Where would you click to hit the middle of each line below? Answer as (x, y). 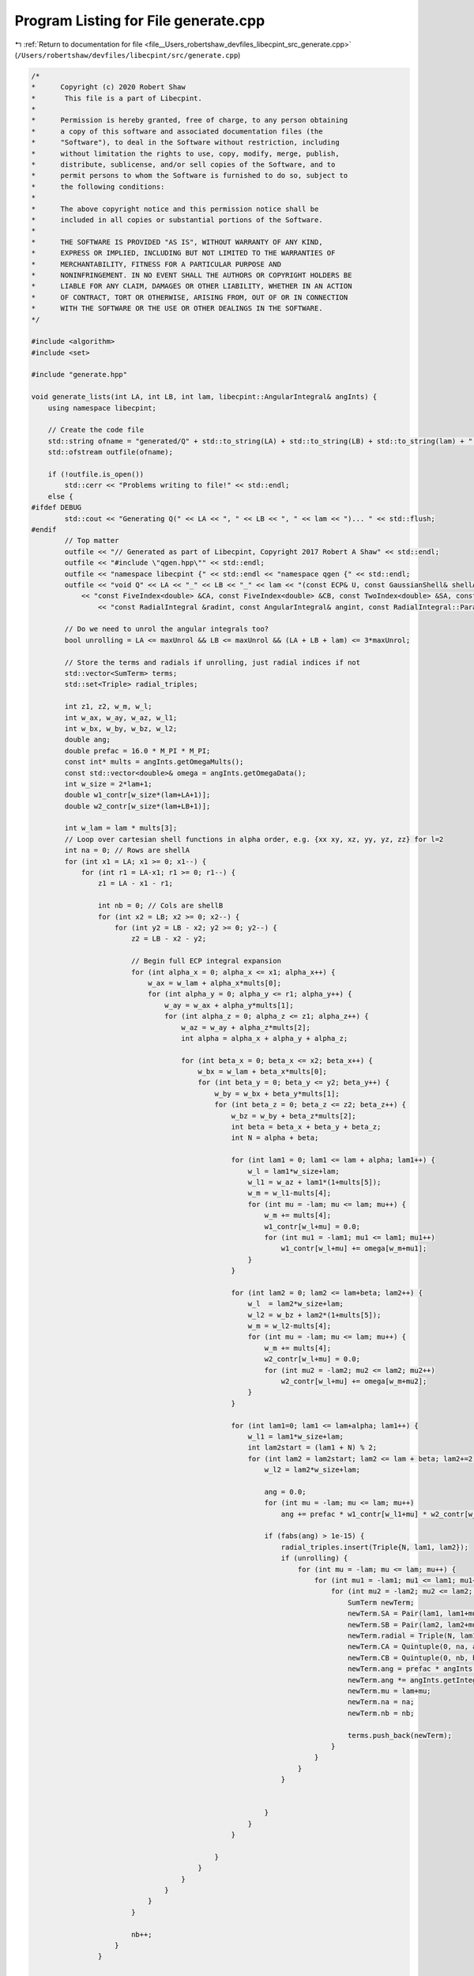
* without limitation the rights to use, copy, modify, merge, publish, (185, 153)
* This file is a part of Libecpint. (117, 98)
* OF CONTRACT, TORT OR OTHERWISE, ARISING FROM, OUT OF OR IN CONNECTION (190, 297)
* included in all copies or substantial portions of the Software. (177, 220)
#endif (44, 529)
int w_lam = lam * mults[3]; (121, 828)
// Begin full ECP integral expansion (206, 961)
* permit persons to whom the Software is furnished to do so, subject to (190, 175)
